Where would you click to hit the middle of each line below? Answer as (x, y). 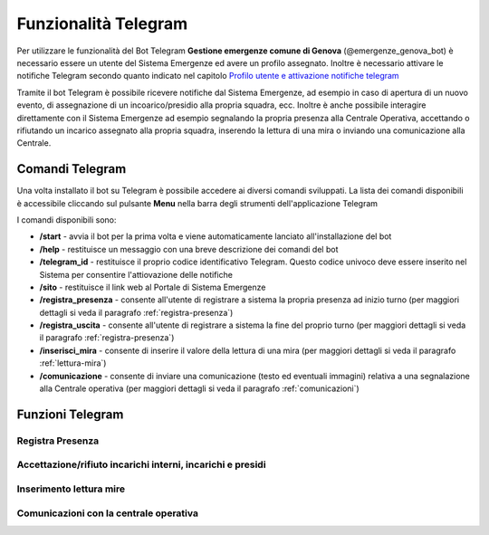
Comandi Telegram (72, 169)
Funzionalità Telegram (102, 24)
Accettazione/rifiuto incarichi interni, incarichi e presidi (141, 464)
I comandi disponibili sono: (67, 220)
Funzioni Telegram (70, 414)
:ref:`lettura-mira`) (73, 363)
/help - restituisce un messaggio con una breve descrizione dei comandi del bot (189, 249)
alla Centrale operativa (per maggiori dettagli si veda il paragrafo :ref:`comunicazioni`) (199, 388)
